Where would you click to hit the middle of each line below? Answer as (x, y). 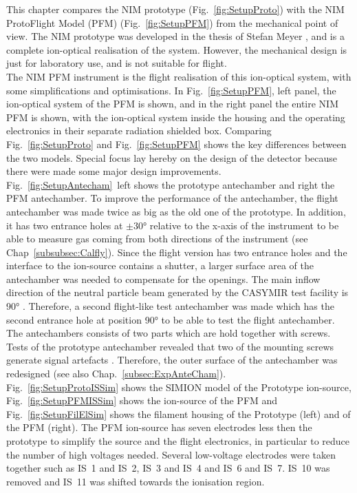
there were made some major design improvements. (114, 171)
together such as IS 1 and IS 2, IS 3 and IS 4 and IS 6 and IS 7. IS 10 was (168, 468)
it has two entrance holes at (65, 225)
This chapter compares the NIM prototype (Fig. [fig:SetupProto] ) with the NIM (175, 9)
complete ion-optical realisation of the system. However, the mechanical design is (177, 49)
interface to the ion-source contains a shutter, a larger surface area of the (160, 265)
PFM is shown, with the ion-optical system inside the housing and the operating (176, 117)
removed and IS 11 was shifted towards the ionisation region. (136, 481)
